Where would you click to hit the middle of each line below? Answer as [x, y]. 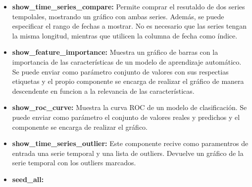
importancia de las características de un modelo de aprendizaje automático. [127, 61]
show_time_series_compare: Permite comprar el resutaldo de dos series [128, 6]
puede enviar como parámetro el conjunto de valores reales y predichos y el [126, 117]
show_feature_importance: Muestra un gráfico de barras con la [115, 52]
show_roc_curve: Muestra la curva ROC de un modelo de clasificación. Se [129, 107]
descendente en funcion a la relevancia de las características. [103, 91]
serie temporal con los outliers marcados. [74, 163]
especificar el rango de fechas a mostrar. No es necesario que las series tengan [129, 26]
